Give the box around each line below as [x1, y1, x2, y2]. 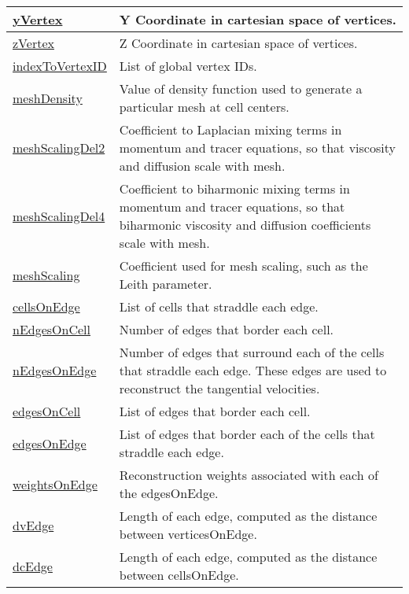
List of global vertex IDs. [119, 57, 257, 75]
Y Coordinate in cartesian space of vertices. [119, 10, 396, 28]
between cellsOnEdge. [119, 566, 239, 584]
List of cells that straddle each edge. [119, 297, 319, 315]
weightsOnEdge [13, 474, 98, 493]
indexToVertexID [13, 57, 107, 75]
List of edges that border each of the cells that [119, 425, 375, 443]
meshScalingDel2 [13, 138, 105, 157]
